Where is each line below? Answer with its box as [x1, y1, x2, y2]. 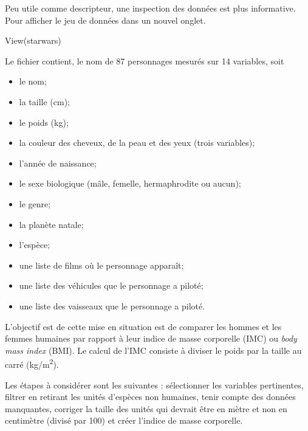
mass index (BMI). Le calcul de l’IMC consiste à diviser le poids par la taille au [5, 343, 302, 356]
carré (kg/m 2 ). [5, 356, 59, 370]
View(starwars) [5, 34, 61, 47]
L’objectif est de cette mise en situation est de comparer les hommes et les [5, 320, 282, 333]
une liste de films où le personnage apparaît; [19, 258, 184, 271]
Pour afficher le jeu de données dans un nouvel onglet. [5, 13, 206, 26]
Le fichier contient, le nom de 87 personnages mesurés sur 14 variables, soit [5, 54, 284, 67]
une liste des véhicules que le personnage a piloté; [19, 279, 204, 292]
